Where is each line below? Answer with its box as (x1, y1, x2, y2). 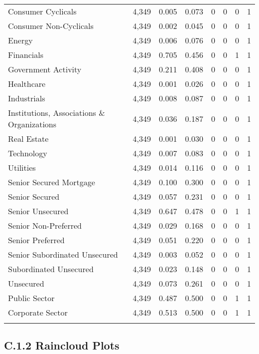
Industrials (8, 92, 45, 104)
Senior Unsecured (8, 205, 69, 217)
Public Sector (8, 292, 55, 304)
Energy (8, 34, 33, 46)
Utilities (8, 162, 36, 173)
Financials (8, 49, 43, 60)
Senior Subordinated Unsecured (8, 249, 118, 260)
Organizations (8, 118, 57, 130)
